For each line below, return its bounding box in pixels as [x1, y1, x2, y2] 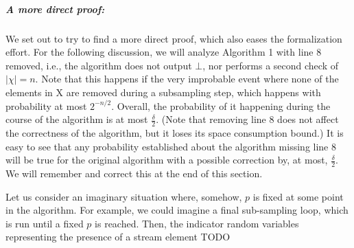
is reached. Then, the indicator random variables [95, 216, 299, 230]
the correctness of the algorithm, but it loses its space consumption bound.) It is [5, 125, 344, 139]
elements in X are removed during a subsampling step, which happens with [5, 84, 321, 99]
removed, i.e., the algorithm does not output [5, 58, 192, 72]
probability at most [5, 98, 87, 113]
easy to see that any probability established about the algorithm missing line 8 [5, 139, 336, 153]
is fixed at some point [252, 189, 344, 203]
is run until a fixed [5, 216, 84, 230]
